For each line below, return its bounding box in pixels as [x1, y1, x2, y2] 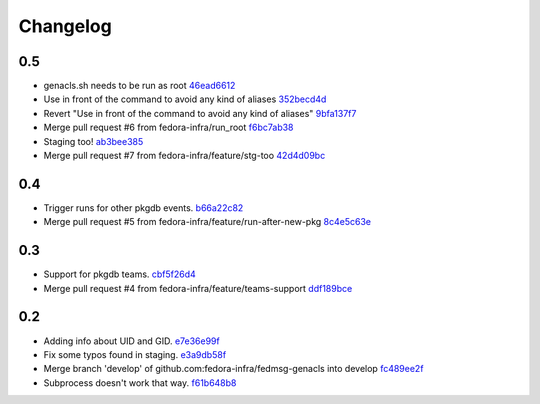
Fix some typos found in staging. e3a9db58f [43, 348, 227, 360]
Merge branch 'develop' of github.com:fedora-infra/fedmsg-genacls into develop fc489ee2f [43, 363, 424, 375]
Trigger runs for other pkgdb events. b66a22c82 [43, 201, 244, 214]
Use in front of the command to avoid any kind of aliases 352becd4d [43, 93, 327, 105]
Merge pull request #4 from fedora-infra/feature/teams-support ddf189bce [43, 282, 353, 294]
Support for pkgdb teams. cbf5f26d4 [43, 268, 197, 280]
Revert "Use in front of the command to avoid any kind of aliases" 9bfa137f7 [43, 107, 357, 119]
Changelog [18, 15, 112, 37]
